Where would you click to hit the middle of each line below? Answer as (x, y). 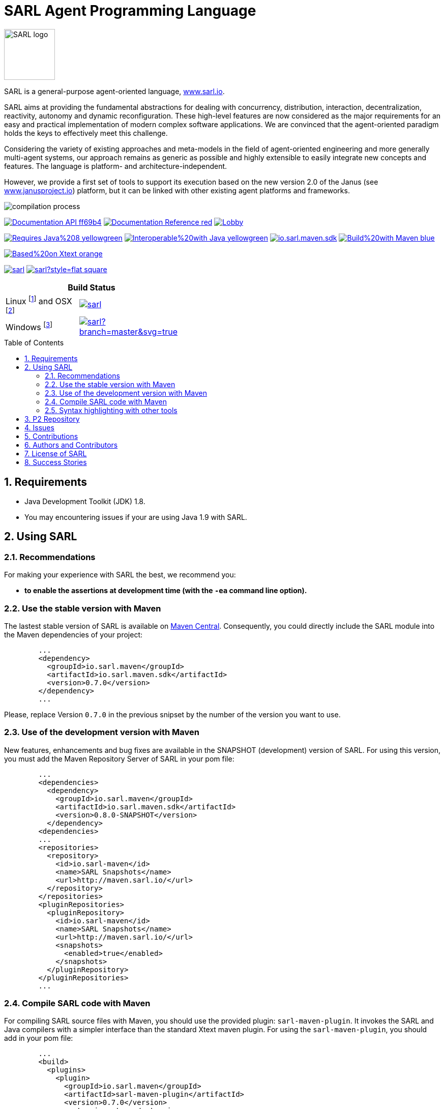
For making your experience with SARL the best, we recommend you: (120, 575)
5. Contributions (51, 436)
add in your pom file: (39, 1038)
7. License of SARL (56, 454)
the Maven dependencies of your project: (73, 634)
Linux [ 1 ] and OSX (39, 300)
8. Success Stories (56, 462)
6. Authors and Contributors (71, 445)
